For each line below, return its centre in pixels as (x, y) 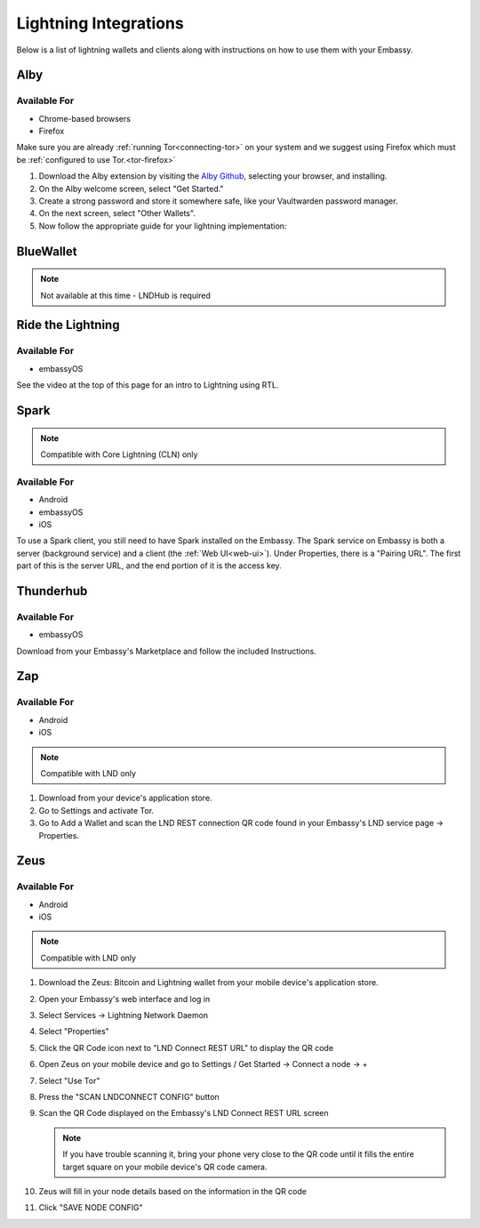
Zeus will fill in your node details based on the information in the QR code (172, 1191)
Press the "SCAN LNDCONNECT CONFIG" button (129, 1096)
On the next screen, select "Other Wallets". (117, 213)
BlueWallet (47, 251)
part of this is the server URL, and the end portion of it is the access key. (149, 566)
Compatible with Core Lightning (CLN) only (119, 454)
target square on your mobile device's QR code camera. (165, 1167)
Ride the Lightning (68, 325)
